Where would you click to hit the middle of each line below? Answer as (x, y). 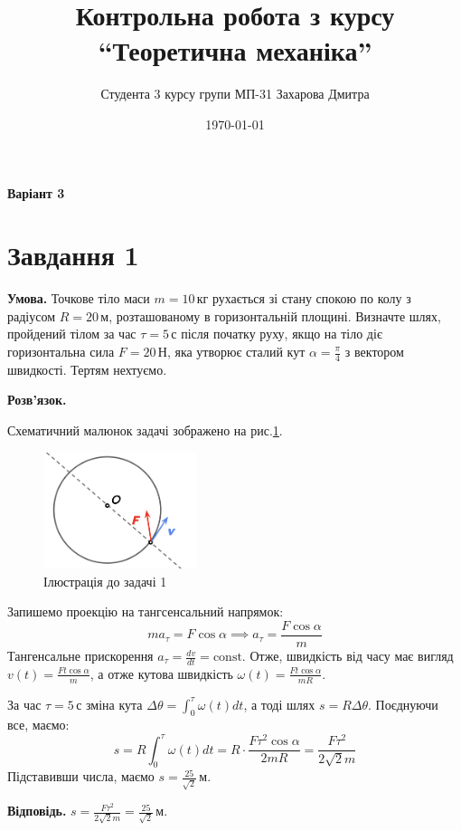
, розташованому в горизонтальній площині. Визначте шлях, (275, 315)
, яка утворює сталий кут (236, 351)
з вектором (374, 351)
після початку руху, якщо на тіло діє (282, 334)
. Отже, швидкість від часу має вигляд (348, 656)
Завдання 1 (73, 255)
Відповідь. (37, 811)
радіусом (32, 315)
